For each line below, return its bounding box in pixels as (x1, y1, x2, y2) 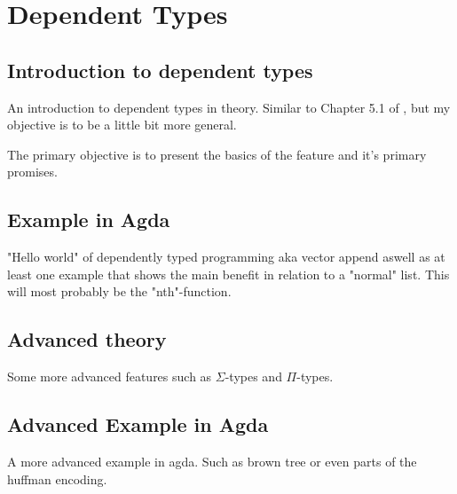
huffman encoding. (7, 469, 107, 488)
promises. (7, 162, 58, 181)
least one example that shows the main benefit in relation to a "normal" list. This (7, 264, 450, 283)
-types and (225, 367, 282, 386)
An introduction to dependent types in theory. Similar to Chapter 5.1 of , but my (7, 98, 451, 116)
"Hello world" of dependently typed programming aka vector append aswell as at (7, 247, 445, 266)
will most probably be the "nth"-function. (7, 282, 232, 301)
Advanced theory (7, 325, 167, 353)
